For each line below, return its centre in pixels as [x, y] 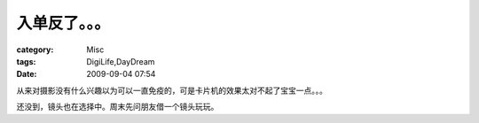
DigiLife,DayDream [121, 61]
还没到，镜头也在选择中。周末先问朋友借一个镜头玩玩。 [118, 107]
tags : [26, 61]
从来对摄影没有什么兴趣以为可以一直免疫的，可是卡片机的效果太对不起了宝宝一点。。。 [172, 90]
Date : [27, 74]
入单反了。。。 [63, 23]
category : [35, 50]
